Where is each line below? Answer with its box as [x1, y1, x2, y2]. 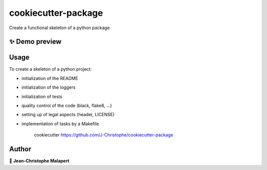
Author [9, 145, 32, 153]
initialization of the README [21, 75, 79, 81]
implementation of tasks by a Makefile [21, 121, 99, 127]
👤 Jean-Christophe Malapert [9, 158, 69, 164]
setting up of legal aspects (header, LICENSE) [21, 112, 115, 118]
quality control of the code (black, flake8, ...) [21, 103, 112, 109]
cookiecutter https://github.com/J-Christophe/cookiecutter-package [34, 132, 174, 138]
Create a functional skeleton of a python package [9, 25, 110, 31]
